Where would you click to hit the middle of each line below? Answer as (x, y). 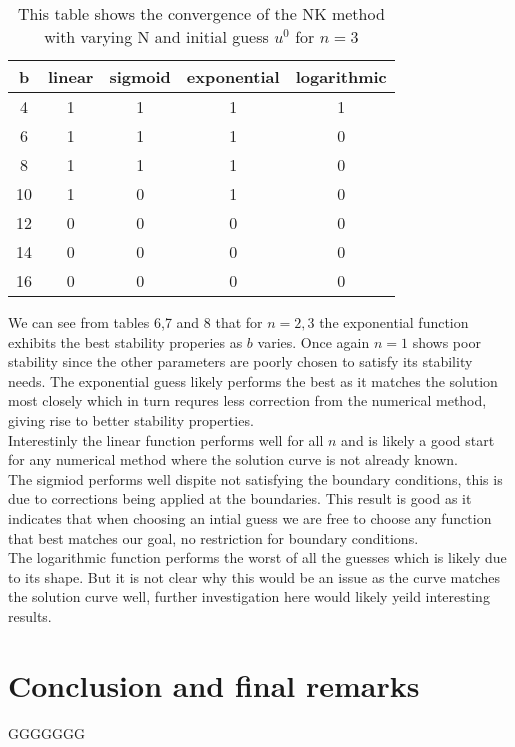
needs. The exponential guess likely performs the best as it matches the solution (253, 380)
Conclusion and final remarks (214, 684)
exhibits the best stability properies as (125, 341)
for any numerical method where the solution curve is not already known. (233, 459)
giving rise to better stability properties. (131, 419)
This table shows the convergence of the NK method (201, 13)
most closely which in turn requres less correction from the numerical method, (247, 400)
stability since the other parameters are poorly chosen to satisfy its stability (240, 361)
